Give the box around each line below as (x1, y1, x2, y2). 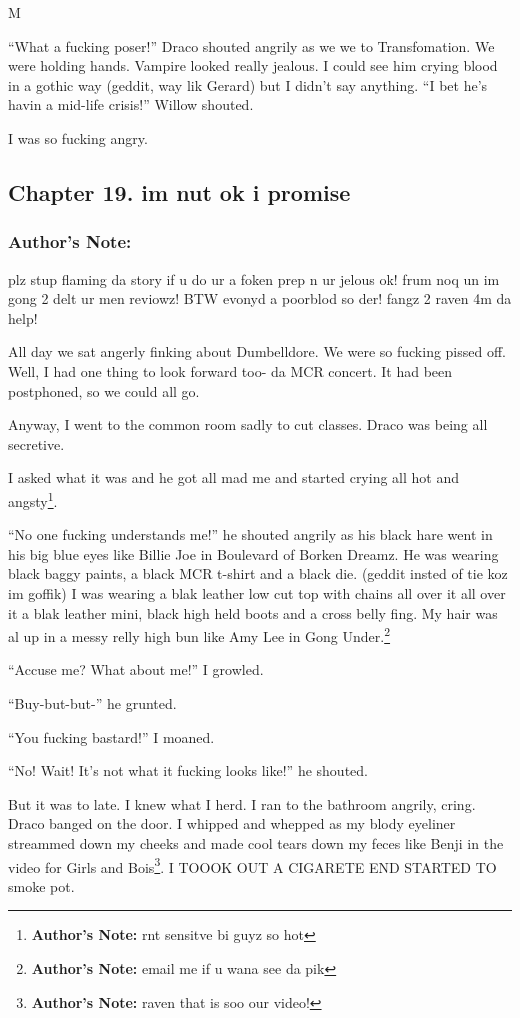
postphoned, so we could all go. (8, 380, 200, 401)
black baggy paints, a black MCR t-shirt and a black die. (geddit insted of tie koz (8, 563, 508, 584)
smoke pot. (8, 875, 75, 896)
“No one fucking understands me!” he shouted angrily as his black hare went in (8, 524, 493, 545)
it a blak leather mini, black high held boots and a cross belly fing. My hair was (8, 602, 498, 623)
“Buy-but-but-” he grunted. (8, 692, 177, 713)
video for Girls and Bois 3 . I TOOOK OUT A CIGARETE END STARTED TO (8, 853, 497, 877)
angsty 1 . (8, 487, 58, 511)
